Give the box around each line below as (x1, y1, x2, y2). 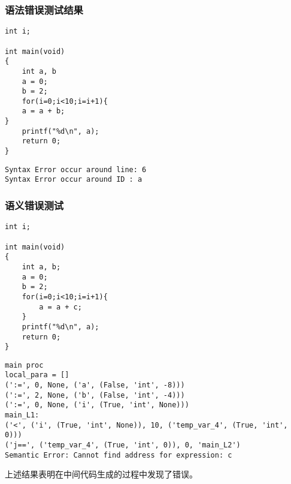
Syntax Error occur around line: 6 (5, 165, 147, 174)
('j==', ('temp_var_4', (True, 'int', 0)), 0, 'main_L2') (5, 441, 241, 450)
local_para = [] (5, 371, 69, 380)
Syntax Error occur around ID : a (5, 175, 143, 184)
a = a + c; (39, 302, 82, 311)
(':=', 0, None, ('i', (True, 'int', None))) (5, 401, 189, 410)
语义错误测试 (5, 197, 64, 212)
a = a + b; (22, 107, 65, 116)
